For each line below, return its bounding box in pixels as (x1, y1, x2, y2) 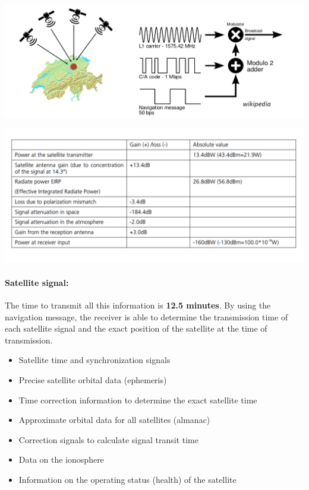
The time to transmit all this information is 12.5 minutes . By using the (5, 299, 271, 311)
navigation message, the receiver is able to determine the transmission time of (5, 310, 288, 323)
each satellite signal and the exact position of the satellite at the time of (5, 322, 267, 335)
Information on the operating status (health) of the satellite (18, 473, 237, 485)
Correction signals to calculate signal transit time (18, 433, 198, 446)
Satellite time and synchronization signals (18, 354, 171, 366)
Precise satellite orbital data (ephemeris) (18, 374, 167, 386)
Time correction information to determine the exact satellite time (18, 393, 257, 406)
